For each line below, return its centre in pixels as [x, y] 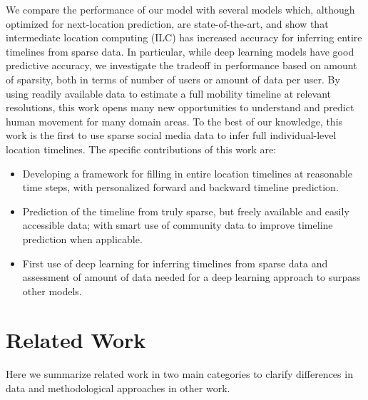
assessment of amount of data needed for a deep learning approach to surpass [191, 277]
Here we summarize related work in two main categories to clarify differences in [179, 374]
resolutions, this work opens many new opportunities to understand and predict [180, 107]
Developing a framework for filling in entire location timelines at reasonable [187, 173]
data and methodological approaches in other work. [118, 388]
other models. [52, 291]
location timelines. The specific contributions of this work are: [141, 149]
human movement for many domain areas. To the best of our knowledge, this [174, 121]
